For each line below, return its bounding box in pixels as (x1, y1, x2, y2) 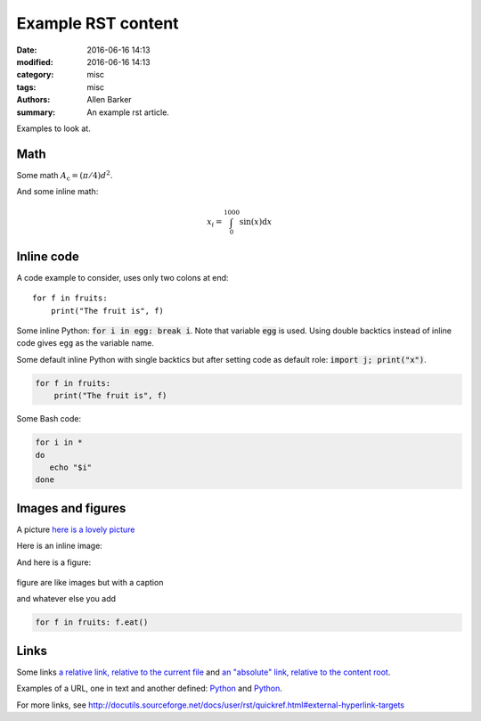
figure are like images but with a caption (16, 577, 164, 587)
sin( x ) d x (239, 217, 273, 227)
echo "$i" (49, 462, 93, 472)
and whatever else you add (16, 594, 116, 604)
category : (16, 70, 54, 80)
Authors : (16, 94, 51, 105)
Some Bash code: (16, 414, 82, 424)
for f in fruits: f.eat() (35, 618, 149, 627)
